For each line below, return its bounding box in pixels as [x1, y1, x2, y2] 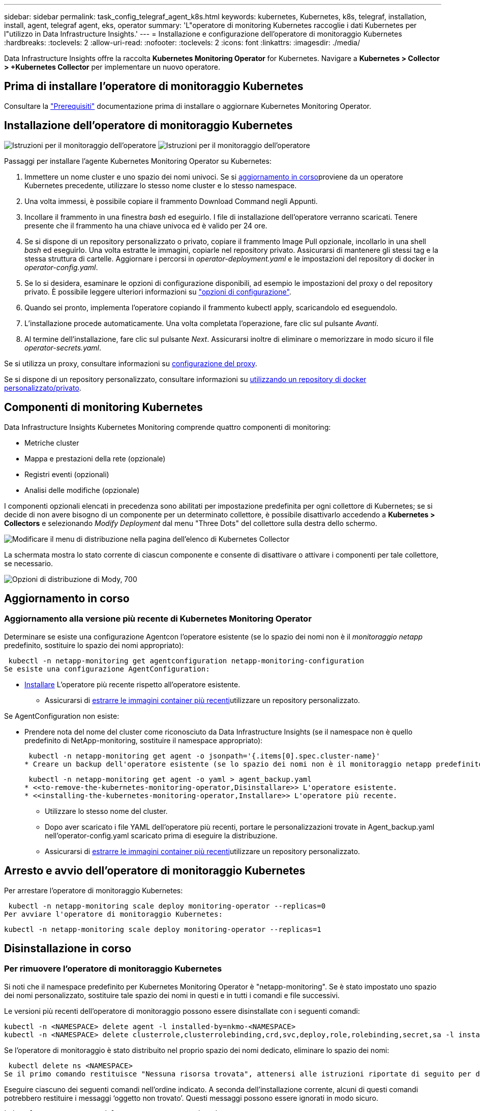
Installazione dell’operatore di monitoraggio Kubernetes [4, 119, 293, 132]
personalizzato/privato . [4, 383, 81, 392]
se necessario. [4, 559, 53, 568]
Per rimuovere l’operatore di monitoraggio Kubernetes [4, 963, 222, 974]
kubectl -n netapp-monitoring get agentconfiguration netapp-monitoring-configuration [8, 656, 365, 665]
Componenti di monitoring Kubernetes [4, 401, 203, 414]
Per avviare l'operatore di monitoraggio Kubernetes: [4, 910, 223, 918]
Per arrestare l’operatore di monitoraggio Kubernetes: [4, 886, 183, 895]
